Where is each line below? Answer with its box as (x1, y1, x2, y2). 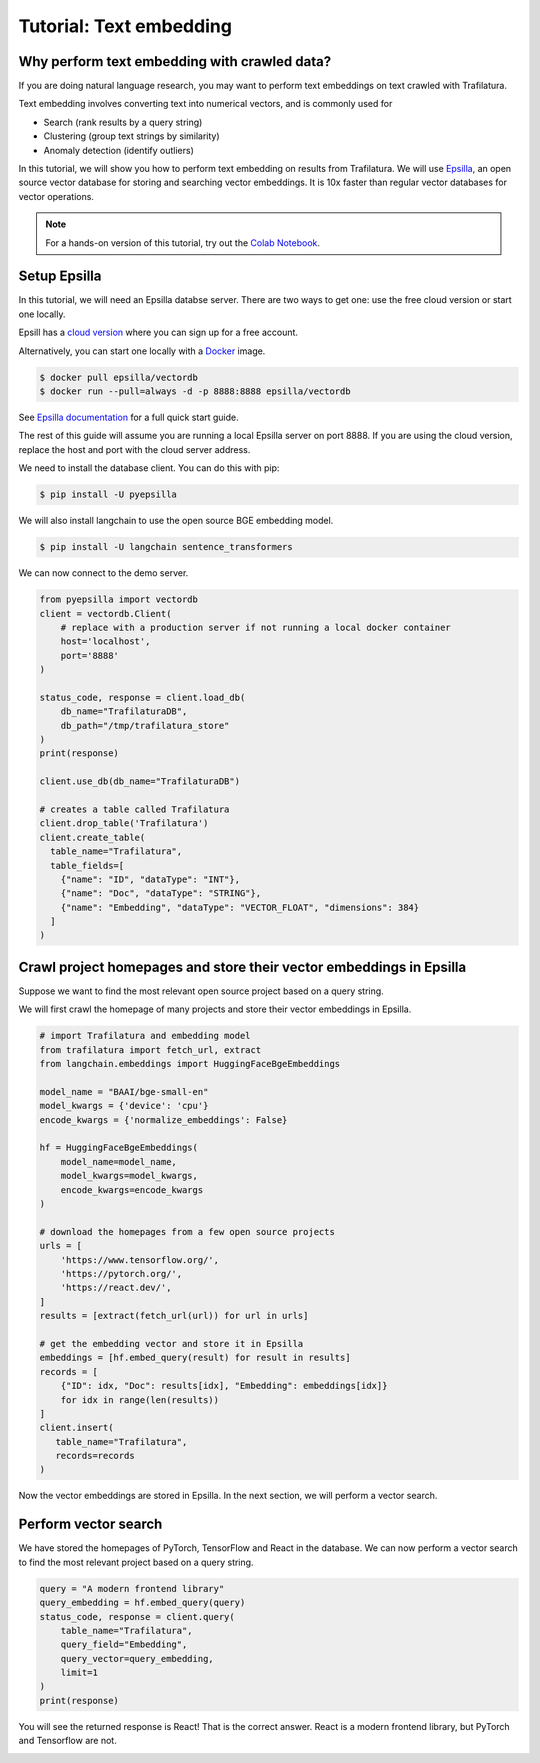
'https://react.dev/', (60, 1282, 172, 1294)
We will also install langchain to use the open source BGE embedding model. (18, 515, 334, 527)
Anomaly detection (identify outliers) (43, 144, 195, 156)
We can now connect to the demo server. (18, 567, 189, 579)
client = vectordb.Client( (39, 608, 172, 619)
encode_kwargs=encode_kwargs (60, 1184, 204, 1195)
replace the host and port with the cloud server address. (18, 443, 251, 455)
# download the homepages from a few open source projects (39, 1226, 335, 1237)
